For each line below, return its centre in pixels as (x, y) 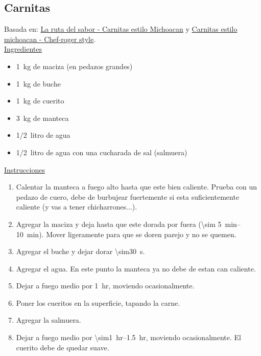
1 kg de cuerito (40, 101)
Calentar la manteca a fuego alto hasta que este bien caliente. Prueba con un (137, 187)
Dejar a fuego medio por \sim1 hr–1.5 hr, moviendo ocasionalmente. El (128, 337)
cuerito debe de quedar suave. (63, 347)
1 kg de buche (38, 83)
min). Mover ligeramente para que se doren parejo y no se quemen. (132, 234)
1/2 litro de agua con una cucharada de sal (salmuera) (102, 152)
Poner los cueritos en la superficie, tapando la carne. (98, 302)
